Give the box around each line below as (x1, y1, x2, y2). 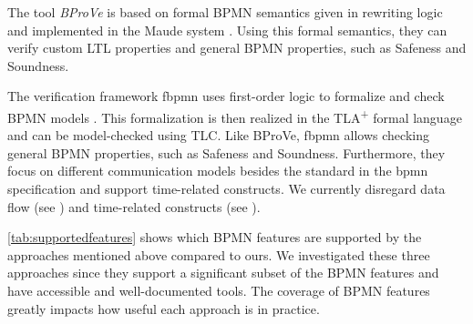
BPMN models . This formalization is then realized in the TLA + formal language (7, 105, 462, 127)
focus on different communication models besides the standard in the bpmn (7, 161, 428, 180)
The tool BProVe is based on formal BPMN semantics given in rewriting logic (7, 3, 443, 21)
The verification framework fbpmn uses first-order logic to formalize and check (7, 86, 445, 106)
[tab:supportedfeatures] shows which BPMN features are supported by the (7, 228, 422, 247)
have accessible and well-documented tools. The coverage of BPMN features (7, 280, 430, 299)
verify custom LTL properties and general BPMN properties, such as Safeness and (7, 38, 467, 57)
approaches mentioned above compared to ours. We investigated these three (7, 245, 430, 264)
